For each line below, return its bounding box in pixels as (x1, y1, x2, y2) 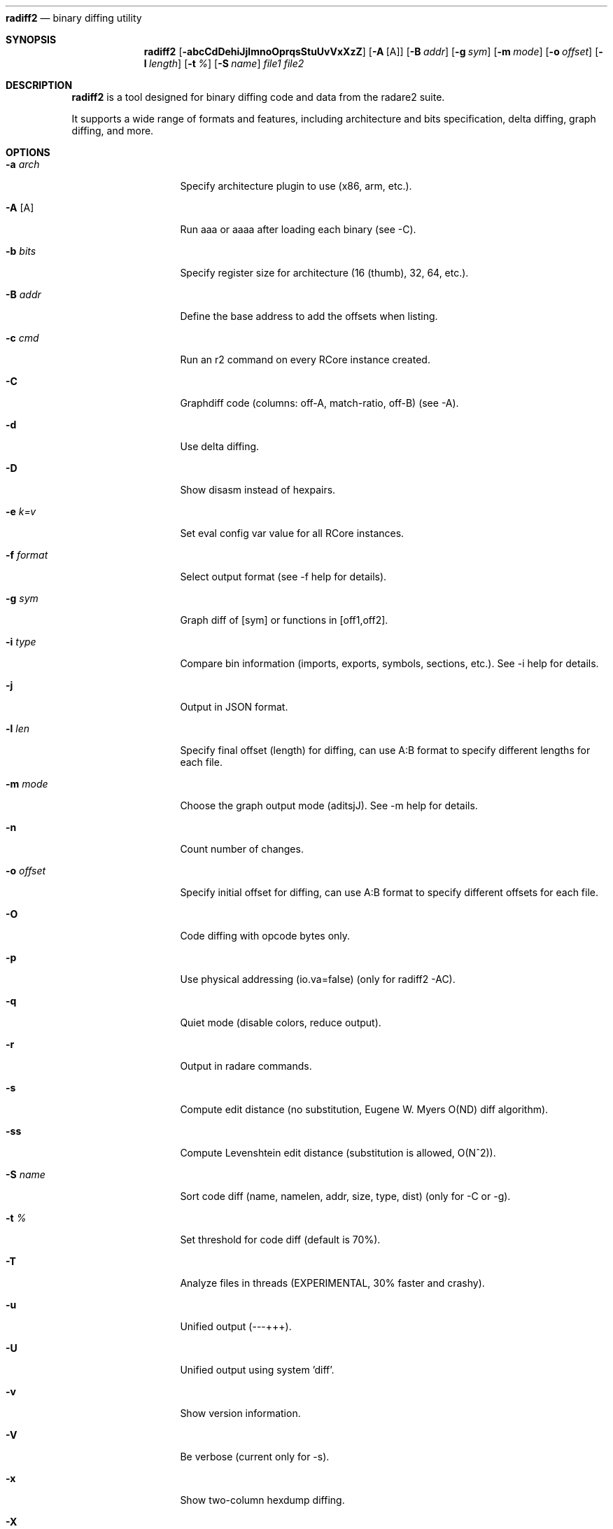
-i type (6, 636, 36, 648)
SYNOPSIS (6, 34, 57, 46)
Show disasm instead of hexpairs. (180, 484, 336, 496)
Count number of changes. (180, 843, 304, 855)
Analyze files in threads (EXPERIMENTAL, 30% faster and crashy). (180, 1277, 485, 1289)
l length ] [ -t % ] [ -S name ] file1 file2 (143, 57, 304, 69)
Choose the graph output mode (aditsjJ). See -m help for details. (180, 800, 478, 811)
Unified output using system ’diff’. (180, 1364, 334, 1376)
